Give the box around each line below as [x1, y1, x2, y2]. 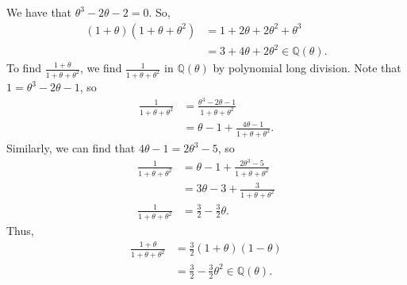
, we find [79, 60, 122, 76]
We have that [6, 4, 72, 20]
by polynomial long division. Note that [213, 60, 401, 76]
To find [6, 60, 41, 76]
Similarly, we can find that [6, 140, 136, 156]
